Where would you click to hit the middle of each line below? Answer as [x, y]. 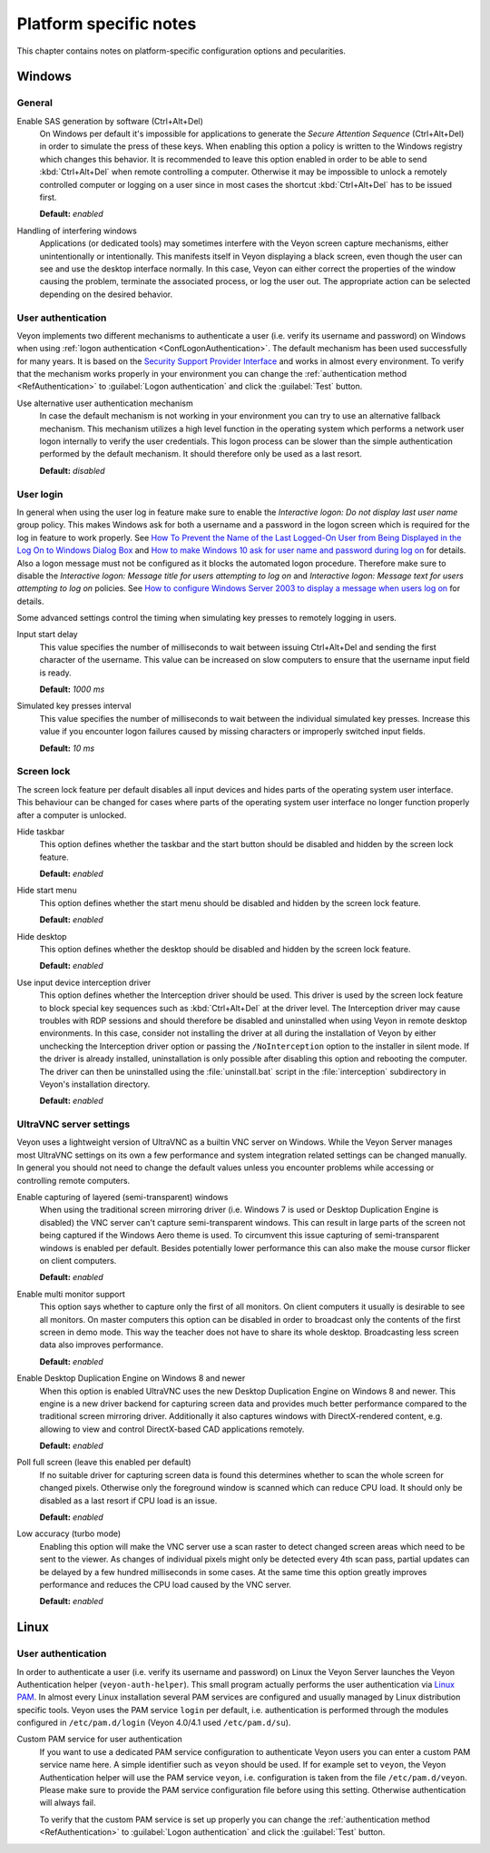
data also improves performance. [101, 1345]
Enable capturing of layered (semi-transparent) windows [122, 1198]
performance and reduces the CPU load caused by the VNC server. [166, 1584]
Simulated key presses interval [74, 706]
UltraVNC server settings [73, 1124]
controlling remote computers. [73, 1180]
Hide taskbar [41, 832]
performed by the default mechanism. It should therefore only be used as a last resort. [201, 454]
